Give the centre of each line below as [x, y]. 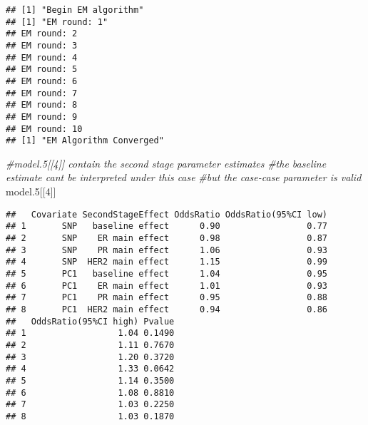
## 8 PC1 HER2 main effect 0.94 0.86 [167, 309]
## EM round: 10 [44, 129]
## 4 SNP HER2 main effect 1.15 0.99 [167, 262]
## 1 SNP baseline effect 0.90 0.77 [167, 226]
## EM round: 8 [42, 105]
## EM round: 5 [42, 70]
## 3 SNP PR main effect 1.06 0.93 [167, 250]
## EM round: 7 [42, 93]
